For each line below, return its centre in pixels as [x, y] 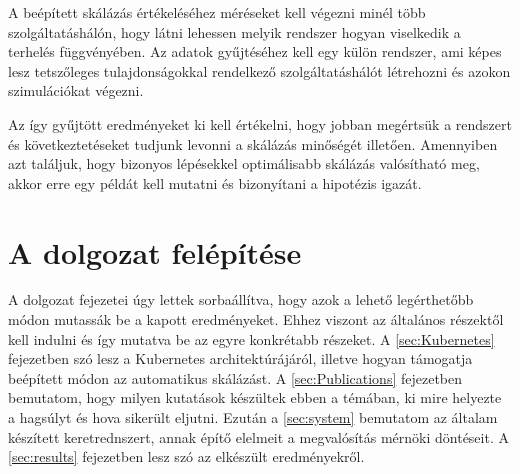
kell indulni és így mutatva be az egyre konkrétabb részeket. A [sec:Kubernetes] [251, 338]
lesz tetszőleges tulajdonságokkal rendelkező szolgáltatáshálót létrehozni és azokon [259, 70]
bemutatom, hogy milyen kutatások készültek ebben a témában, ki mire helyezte [255, 397]
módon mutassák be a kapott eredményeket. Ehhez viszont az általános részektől [256, 319]
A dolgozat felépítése [155, 251]
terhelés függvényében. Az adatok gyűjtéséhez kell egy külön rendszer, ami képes [255, 51]
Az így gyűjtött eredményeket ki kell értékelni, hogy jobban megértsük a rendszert [260, 123]
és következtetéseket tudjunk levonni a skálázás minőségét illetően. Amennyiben [253, 143]
